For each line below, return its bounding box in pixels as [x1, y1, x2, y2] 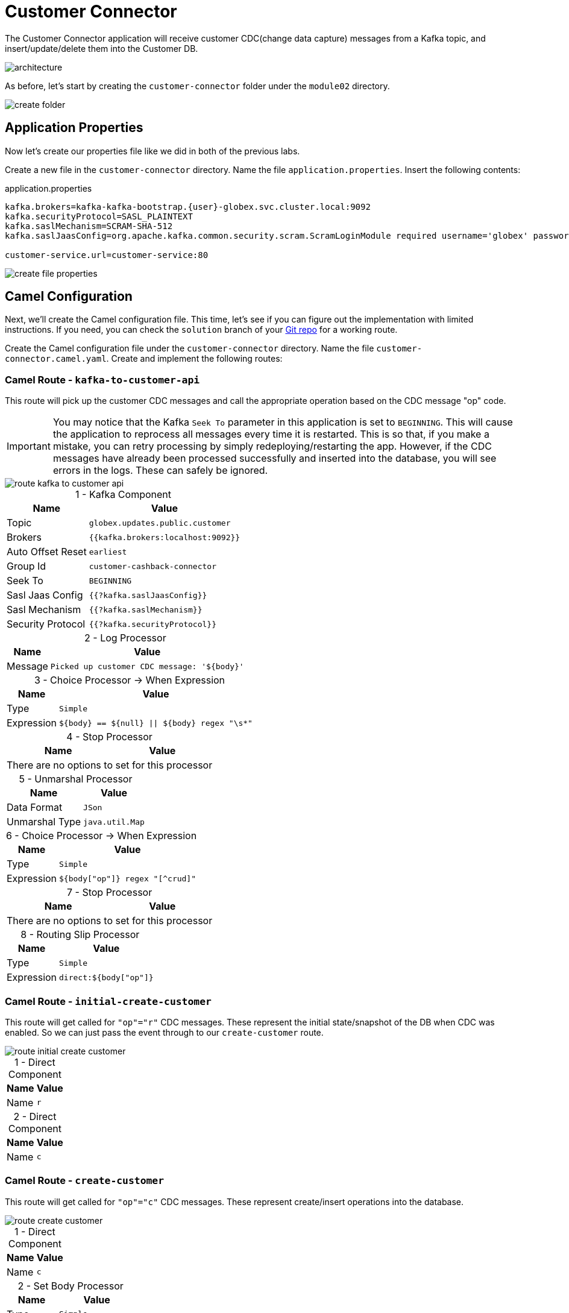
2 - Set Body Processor [17, 1279, 124, 1292]
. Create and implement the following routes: [106, 353, 283, 364]
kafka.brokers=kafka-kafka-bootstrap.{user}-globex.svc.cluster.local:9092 [5, 201, 371, 212]
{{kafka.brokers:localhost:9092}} [89, 532, 240, 542]
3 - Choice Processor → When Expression [34, 674, 225, 687]
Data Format [7, 801, 63, 814]
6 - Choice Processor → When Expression [5, 830, 197, 842]
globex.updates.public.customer [89, 518, 231, 527]
